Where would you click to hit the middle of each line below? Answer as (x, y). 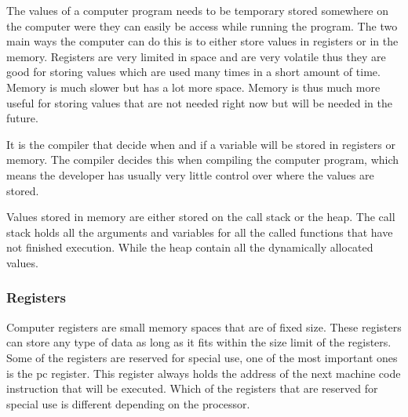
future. (22, 118)
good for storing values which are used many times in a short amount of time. (193, 72)
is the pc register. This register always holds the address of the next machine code (204, 373)
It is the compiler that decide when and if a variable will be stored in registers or (201, 144)
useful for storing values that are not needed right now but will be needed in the (199, 102)
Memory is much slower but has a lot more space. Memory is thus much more (193, 87)
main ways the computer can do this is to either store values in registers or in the (202, 41)
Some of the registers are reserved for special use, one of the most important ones (202, 357)
